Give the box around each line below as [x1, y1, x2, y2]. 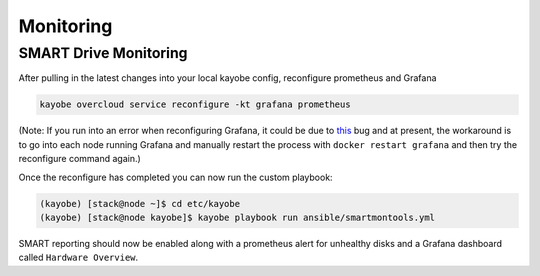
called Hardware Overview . [18, 251, 139, 264]
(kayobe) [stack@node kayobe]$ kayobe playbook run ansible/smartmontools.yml [39, 211, 435, 223]
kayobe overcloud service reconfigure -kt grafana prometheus [39, 99, 351, 110]
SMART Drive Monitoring [18, 44, 188, 62]
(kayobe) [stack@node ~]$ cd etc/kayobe [39, 198, 240, 209]
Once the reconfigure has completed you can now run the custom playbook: [18, 171, 334, 183]
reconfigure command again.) [18, 153, 142, 165]
